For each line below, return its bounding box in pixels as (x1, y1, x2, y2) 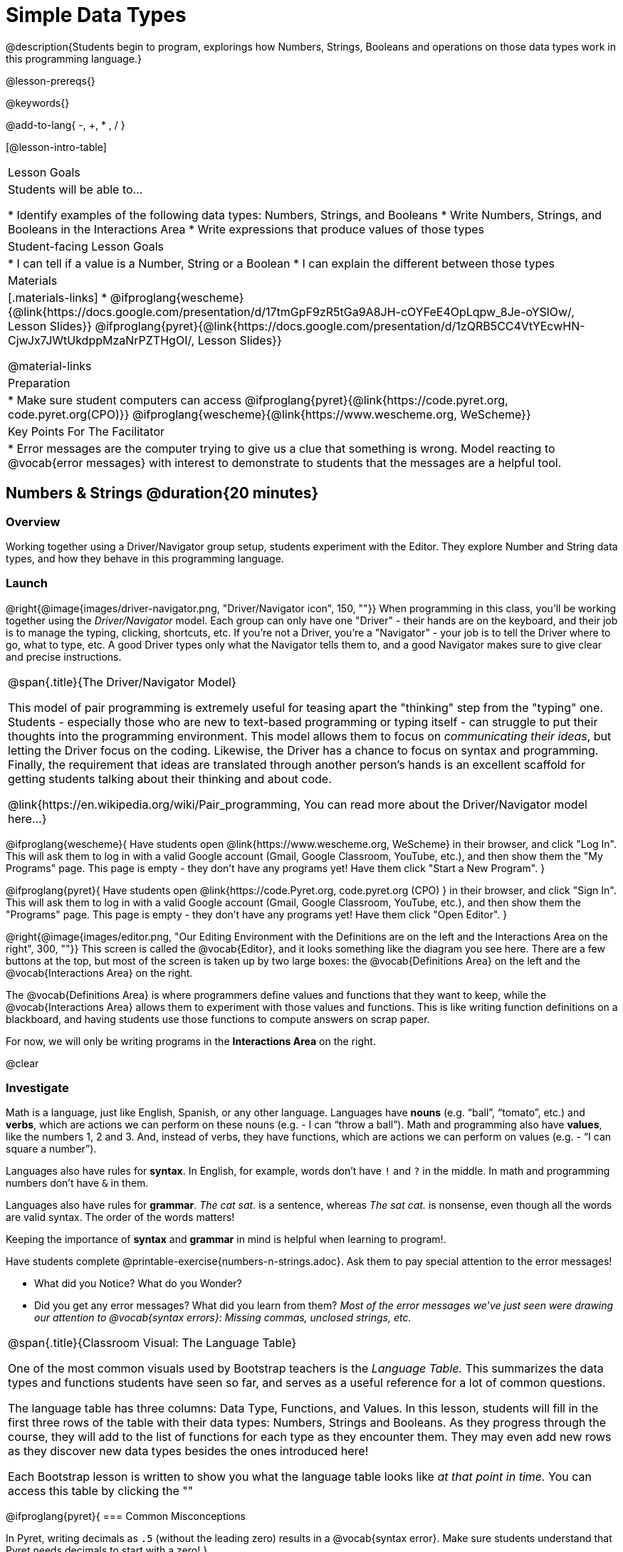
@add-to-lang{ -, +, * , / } (6, 118, 125, 131)
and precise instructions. (6, 650, 122, 663)
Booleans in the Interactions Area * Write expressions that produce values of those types (8, 221, 484, 236)
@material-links (8, 358, 92, 373)
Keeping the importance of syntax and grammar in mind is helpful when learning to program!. (6, 1233, 446, 1246)
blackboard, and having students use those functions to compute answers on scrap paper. (6, 1012, 430, 1025)
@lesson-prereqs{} (6, 74, 95, 87)
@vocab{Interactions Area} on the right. (6, 966, 193, 979)
